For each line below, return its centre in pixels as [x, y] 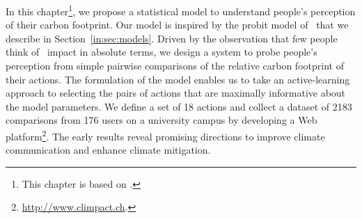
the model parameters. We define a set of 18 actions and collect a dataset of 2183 [179, 106]
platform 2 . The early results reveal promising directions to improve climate [165, 135]
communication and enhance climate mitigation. [108, 150]
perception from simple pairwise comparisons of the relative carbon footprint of [175, 66]
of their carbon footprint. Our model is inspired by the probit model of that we [177, 25]
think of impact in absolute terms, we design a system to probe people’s [162, 52]
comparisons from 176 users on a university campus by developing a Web [162, 120]
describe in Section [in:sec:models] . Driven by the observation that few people [172, 38]
